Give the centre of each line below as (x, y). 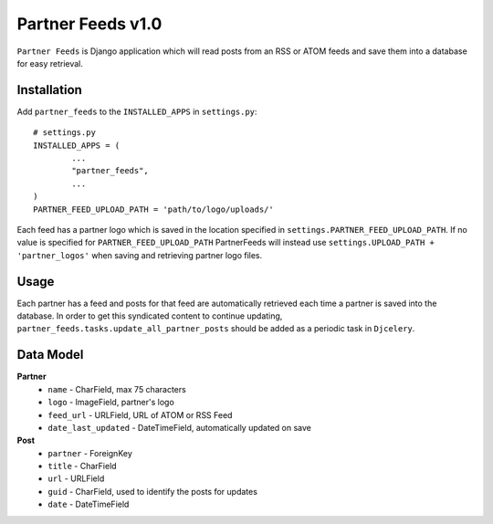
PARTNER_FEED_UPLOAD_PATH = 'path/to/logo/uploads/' (153, 209)
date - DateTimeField (89, 504)
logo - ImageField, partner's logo (111, 403)
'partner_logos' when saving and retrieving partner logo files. (140, 255)
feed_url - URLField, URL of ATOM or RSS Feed (140, 414)
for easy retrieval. (50, 63)
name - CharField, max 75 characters (117, 389)
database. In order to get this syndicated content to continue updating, (150, 316)
